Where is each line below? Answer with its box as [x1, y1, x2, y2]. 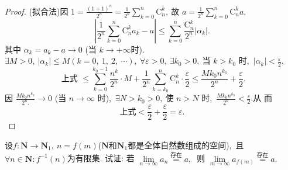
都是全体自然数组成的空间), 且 [128, 138, 244, 151]
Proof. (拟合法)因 [5, 5, 68, 17]
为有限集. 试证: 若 [67, 152, 135, 164]
